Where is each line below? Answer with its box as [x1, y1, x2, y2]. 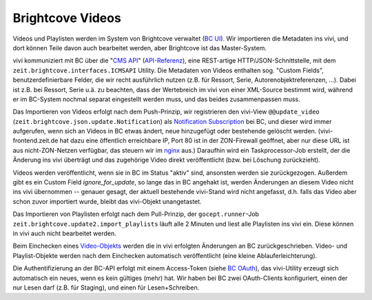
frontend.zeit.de [12, 136, 59, 144]
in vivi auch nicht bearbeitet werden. [12, 229, 116, 237]
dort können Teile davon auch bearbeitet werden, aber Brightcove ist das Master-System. [12, 43, 267, 52]
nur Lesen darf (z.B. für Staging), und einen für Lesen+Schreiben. [12, 283, 200, 292]
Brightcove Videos [12, 10, 122, 25]
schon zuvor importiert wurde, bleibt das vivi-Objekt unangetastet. [12, 197, 203, 206]
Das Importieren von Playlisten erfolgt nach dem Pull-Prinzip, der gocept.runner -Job [12, 210, 260, 218]
